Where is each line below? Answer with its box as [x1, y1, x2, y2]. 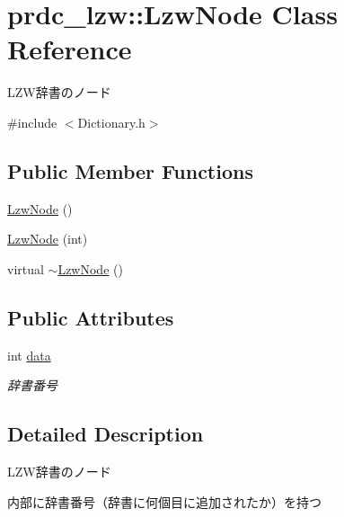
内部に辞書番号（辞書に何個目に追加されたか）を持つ [7, 492, 322, 511]
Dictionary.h [77, 112, 146, 131]
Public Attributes [7, 303, 174, 331]
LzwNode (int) [7, 229, 88, 248]
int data [7, 345, 51, 364]
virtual [7, 259, 44, 278]
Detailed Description [7, 420, 204, 448]
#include [7, 112, 57, 131]
